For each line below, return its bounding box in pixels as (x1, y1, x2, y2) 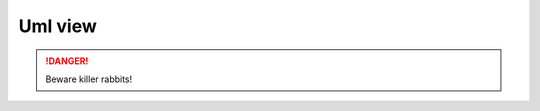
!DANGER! (45, 55, 89, 67)
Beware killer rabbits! (45, 73, 133, 85)
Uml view (18, 15, 97, 37)
